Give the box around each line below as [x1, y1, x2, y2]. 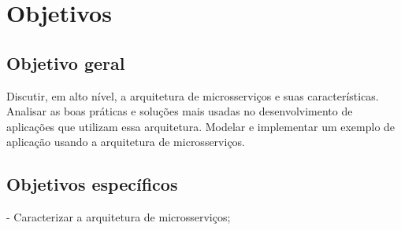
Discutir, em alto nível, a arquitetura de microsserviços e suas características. [6, 87, 379, 104]
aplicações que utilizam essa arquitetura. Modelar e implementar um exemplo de [6, 118, 395, 134]
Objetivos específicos [6, 172, 178, 196]
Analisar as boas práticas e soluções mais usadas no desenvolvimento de [6, 103, 353, 119]
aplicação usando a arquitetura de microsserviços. [6, 133, 246, 150]
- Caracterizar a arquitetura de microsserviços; [6, 209, 231, 225]
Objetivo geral [6, 50, 125, 75]
